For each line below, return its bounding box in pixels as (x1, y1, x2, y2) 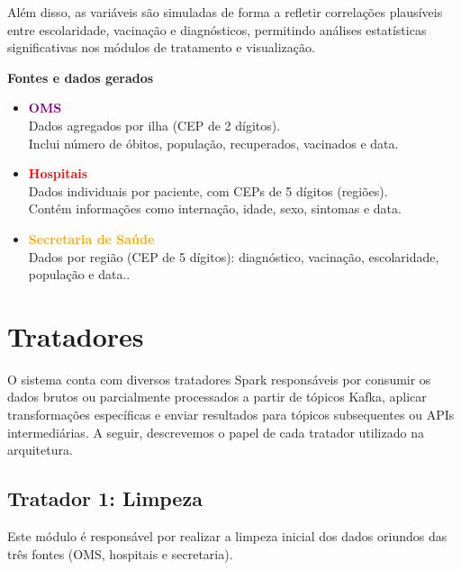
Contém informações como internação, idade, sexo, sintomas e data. (28, 199, 402, 218)
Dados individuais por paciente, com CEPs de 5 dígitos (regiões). (28, 181, 388, 200)
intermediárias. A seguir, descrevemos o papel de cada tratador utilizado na (7, 422, 424, 441)
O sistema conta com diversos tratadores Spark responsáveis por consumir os (7, 369, 431, 388)
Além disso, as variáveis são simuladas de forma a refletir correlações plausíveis (7, 3, 443, 21)
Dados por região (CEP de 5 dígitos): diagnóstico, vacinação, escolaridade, (28, 247, 439, 266)
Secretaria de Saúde (28, 229, 155, 248)
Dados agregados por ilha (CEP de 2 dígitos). (28, 115, 281, 134)
